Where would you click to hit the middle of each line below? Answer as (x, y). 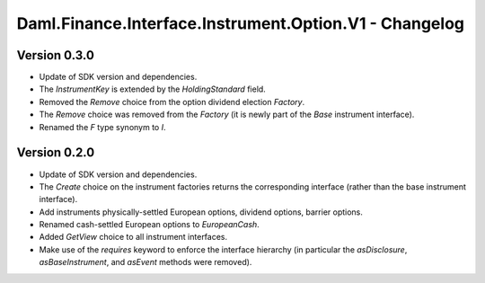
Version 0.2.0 (56, 153)
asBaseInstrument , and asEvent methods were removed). (145, 262)
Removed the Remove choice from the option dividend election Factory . (172, 102)
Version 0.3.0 (55, 55)
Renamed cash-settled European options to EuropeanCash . (149, 225)
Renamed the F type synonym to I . (102, 127)
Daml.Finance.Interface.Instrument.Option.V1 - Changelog (240, 23)
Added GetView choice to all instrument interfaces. (133, 237)
